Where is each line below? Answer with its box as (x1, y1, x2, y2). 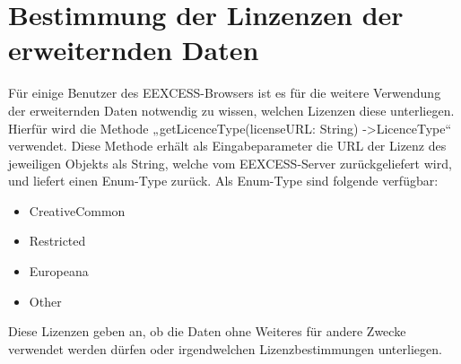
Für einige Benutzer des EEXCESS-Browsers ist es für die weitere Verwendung (8, 83, 441, 102)
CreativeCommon (29, 201, 126, 220)
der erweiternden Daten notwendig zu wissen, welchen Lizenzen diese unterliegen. (8, 100, 455, 119)
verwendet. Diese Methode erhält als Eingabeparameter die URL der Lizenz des (8, 136, 447, 155)
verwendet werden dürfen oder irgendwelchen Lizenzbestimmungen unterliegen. (8, 339, 442, 358)
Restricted (29, 231, 86, 250)
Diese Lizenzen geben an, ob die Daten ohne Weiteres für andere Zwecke (8, 322, 406, 341)
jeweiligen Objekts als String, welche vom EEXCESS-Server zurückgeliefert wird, (8, 153, 452, 172)
